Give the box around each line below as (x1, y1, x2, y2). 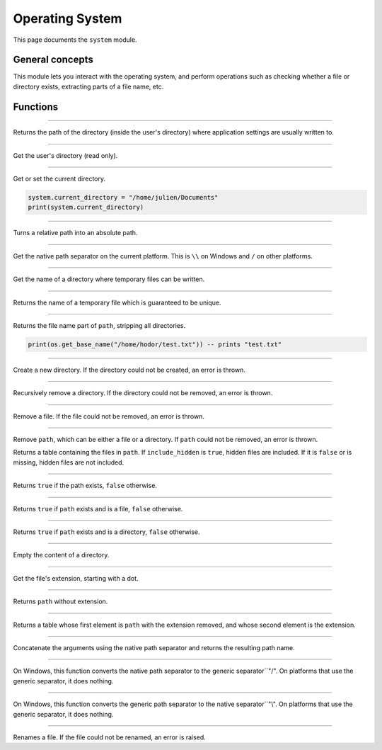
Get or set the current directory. (13, 174, 106, 183)
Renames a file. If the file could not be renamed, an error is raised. (13, 733, 207, 742)
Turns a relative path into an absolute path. (13, 229, 138, 237)
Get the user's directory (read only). (13, 151, 118, 159)
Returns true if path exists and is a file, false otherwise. (13, 504, 183, 513)
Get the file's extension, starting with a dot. (13, 574, 139, 582)
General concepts (13, 54, 93, 66)
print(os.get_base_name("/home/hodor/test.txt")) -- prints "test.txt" (28, 340, 282, 348)
